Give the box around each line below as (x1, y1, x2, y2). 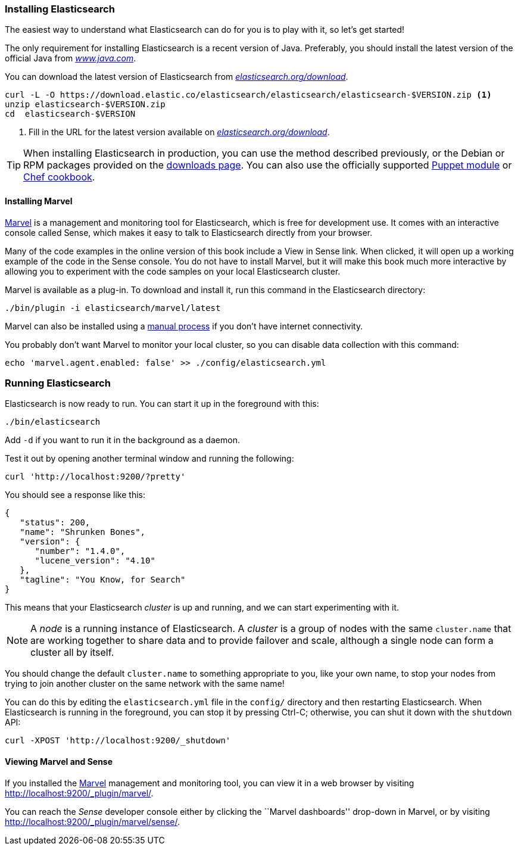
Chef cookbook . (23, 171, 95, 183)
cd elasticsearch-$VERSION (5, 109, 136, 119)
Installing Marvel (5, 195, 73, 206)
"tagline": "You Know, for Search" (20, 575, 186, 585)
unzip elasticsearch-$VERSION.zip (5, 99, 166, 110)
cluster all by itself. (30, 646, 114, 659)
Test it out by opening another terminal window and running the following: (5, 453, 294, 464)
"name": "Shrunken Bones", (20, 527, 146, 537)
